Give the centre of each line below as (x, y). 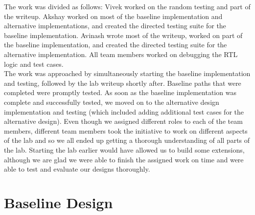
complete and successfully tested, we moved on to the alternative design (112, 102)
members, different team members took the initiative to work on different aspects (126, 130)
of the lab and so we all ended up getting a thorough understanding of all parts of (127, 140)
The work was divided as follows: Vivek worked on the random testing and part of (127, 6)
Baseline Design (58, 202)
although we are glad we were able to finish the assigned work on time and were (124, 159)
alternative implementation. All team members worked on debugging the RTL (121, 54)
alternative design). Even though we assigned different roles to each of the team (123, 121)
